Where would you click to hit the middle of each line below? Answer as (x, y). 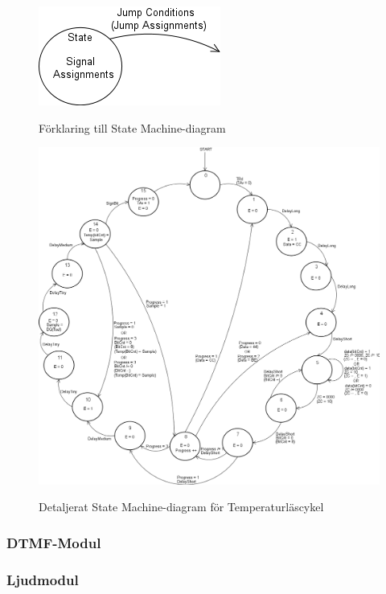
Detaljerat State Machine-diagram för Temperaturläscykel (181, 507)
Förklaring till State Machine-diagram (132, 127)
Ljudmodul (43, 579)
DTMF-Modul (54, 542)
